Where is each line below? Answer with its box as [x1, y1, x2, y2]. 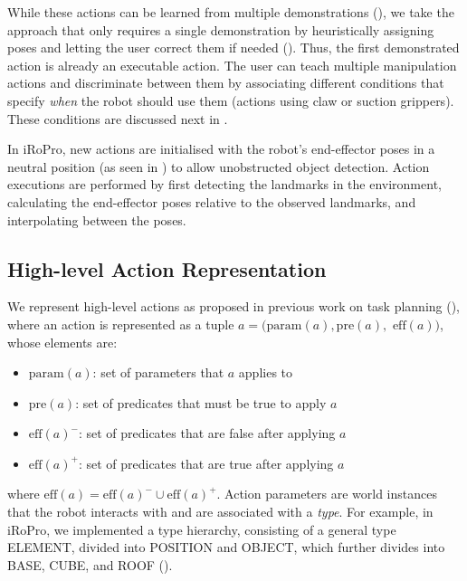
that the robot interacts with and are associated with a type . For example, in [7, 502, 434, 521]
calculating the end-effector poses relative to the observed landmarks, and [7, 192, 416, 211]
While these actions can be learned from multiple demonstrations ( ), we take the [7, 3, 454, 21]
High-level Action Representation [7, 254, 327, 282]
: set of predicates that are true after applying [78, 453, 334, 472]
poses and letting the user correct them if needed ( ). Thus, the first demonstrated [7, 38, 460, 57]
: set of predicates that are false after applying [78, 424, 336, 443]
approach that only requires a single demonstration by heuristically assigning [7, 20, 434, 39]
